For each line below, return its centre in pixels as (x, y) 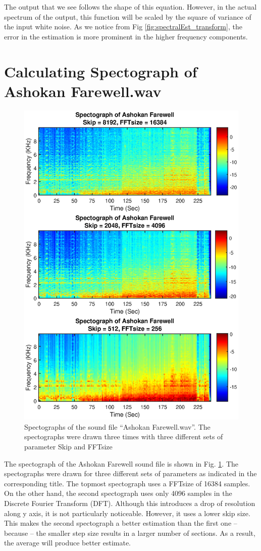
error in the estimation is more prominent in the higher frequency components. (126, 36)
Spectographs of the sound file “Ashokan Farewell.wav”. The (117, 426)
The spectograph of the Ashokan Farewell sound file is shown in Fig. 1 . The (121, 463)
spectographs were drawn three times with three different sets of (124, 437)
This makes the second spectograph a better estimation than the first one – (121, 523)
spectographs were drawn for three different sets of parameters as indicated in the (130, 473)
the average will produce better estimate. (68, 543)
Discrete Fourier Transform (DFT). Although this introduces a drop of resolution (130, 503)
